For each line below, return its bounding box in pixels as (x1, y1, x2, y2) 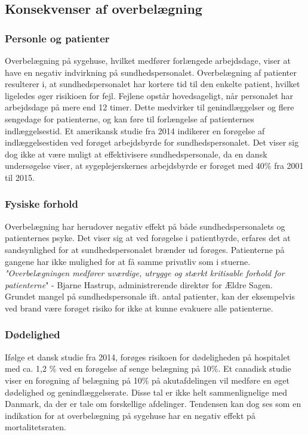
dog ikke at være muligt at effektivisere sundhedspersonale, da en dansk (5, 147, 267, 160)
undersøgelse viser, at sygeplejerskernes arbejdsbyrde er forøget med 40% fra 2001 (5, 159, 304, 172)
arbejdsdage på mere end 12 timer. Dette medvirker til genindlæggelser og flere (5, 101, 294, 113)
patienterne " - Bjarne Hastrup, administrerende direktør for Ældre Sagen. (5, 278, 273, 291)
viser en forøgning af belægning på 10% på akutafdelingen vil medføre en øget (5, 374, 290, 386)
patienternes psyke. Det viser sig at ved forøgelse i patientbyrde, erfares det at (5, 232, 291, 244)
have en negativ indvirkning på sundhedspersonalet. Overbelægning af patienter (5, 66, 297, 78)
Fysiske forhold (5, 196, 79, 211)
